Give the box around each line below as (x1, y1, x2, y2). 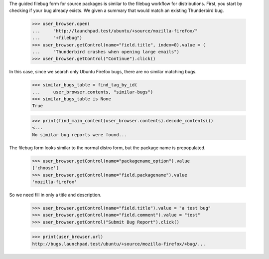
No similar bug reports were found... (32, 132, 127, 137)
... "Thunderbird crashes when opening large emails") (32, 49, 179, 54)
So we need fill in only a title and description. (9, 192, 102, 198)
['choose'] (32, 165, 59, 171)
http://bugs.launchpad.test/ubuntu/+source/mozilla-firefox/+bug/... (32, 241, 206, 247)
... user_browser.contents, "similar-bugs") (32, 89, 153, 95)
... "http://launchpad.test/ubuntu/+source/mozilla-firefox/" (32, 28, 198, 33)
